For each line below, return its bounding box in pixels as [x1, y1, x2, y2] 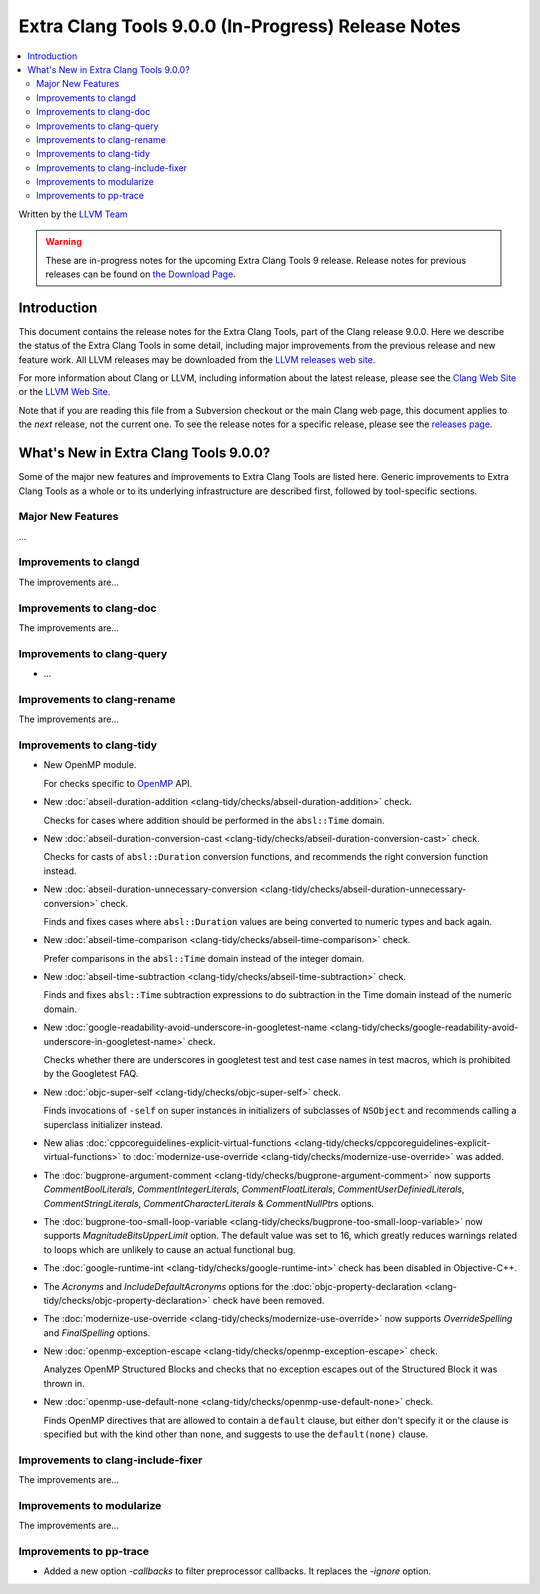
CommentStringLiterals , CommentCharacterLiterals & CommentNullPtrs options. [43, 1197, 375, 1209]
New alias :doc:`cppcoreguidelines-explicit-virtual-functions [43, 1137, 292, 1149]
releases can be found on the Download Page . [45, 268, 237, 280]
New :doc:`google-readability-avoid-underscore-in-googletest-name [43, 1021, 328, 1034]
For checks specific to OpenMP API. [43, 777, 193, 789]
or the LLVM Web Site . [18, 386, 111, 398]
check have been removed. [212, 1294, 325, 1306]
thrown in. [43, 1377, 85, 1389]
